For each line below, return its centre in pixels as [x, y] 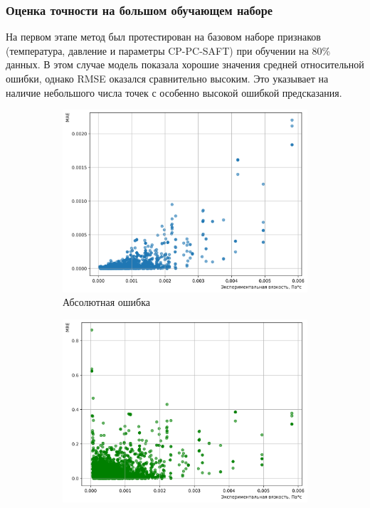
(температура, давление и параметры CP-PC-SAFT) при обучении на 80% [168, 50]
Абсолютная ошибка [106, 302]
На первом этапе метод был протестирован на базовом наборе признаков [163, 37]
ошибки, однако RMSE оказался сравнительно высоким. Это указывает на [167, 78]
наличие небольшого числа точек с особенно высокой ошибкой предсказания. [174, 92]
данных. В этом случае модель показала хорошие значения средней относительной [185, 64]
